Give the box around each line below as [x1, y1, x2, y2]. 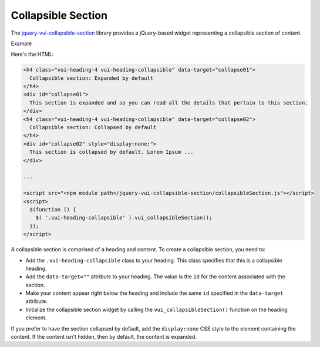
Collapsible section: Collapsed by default [29, 124, 157, 131]
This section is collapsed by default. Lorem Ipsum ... [29, 149, 194, 156]
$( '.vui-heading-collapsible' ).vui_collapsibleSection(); [35, 214, 213, 221]
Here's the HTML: [11, 50, 54, 58]
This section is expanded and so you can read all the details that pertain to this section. [29, 99, 308, 106]
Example [11, 40, 32, 47]
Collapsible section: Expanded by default [29, 75, 154, 82]
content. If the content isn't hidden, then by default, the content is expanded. [11, 333, 197, 341]
